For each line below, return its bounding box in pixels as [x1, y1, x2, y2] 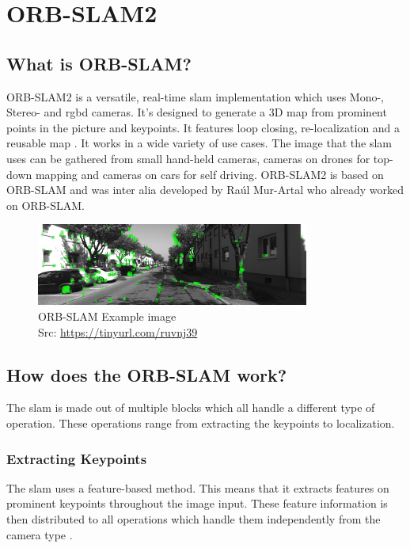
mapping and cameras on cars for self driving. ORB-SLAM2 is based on [35, 166, 384, 182]
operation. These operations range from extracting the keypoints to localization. [6, 415, 395, 432]
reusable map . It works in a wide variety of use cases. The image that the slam [6, 135, 393, 151]
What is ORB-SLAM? [6, 51, 192, 75]
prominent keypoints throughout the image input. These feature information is [6, 495, 388, 512]
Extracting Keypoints [6, 448, 147, 468]
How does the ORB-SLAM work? [6, 362, 287, 386]
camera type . [6, 526, 73, 542]
